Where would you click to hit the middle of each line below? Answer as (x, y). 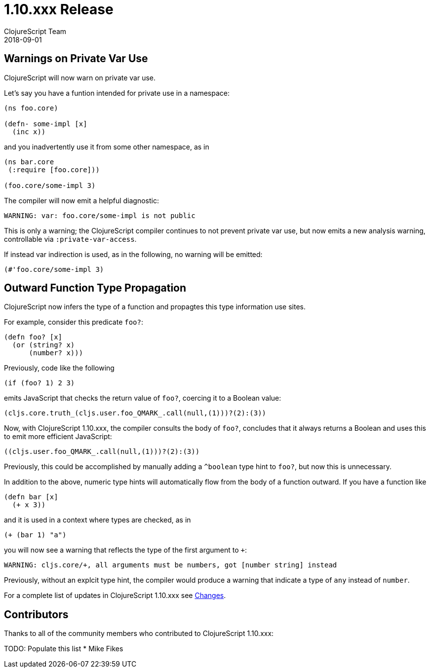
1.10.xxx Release (59, 9)
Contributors (36, 614)
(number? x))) (56, 353)
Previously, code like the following (59, 368)
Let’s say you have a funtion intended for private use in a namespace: (117, 93)
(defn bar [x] (31, 497)
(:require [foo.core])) (54, 169)
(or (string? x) (43, 345)
